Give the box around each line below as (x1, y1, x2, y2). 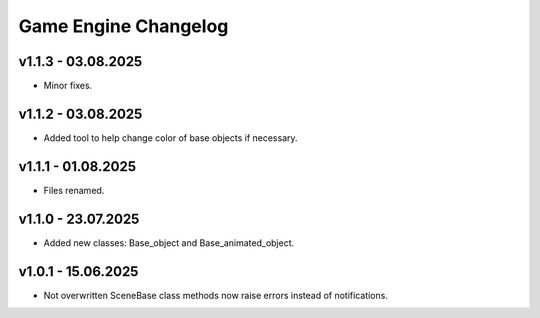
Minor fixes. (43, 80, 93, 92)
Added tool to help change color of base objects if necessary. (43, 131, 299, 144)
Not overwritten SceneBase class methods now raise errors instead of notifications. (43, 289, 389, 301)
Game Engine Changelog (18, 15, 229, 37)
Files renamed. (43, 184, 105, 196)
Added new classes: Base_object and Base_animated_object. (43, 236, 295, 249)
